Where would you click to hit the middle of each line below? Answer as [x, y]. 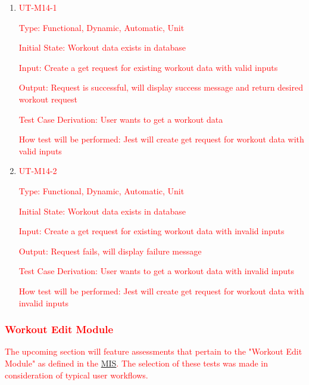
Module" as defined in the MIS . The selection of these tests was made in [137, 363]
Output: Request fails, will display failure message [110, 251]
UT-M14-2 [38, 171]
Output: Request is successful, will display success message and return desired [161, 87]
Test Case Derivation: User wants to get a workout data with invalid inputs [157, 271]
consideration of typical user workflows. [77, 375]
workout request [48, 99]
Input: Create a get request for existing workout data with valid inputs [148, 67]
